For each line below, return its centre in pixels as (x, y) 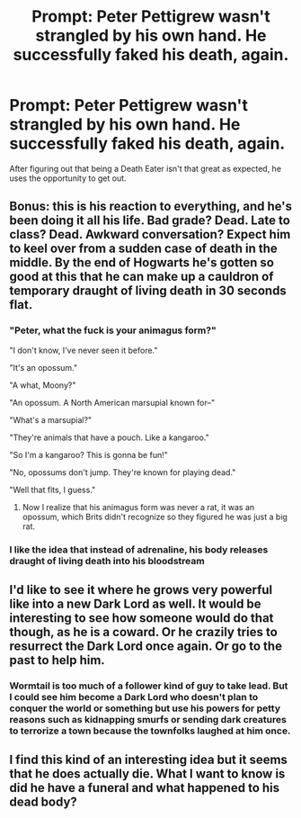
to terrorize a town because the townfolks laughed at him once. (150, 731)
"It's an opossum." (44, 367)
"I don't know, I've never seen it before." (84, 350)
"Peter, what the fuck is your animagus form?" (113, 330)
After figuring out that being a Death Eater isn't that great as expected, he (145, 168)
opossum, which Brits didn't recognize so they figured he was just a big (155, 517)
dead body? (44, 802)
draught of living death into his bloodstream (107, 561)
